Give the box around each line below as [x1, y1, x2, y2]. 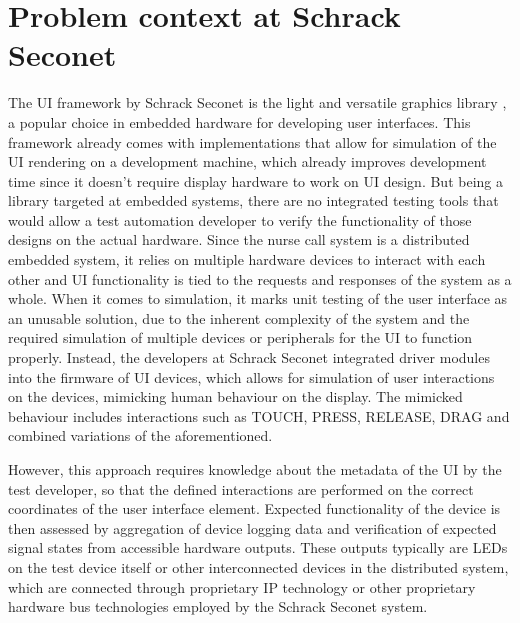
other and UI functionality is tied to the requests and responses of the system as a [8, 268, 512, 289]
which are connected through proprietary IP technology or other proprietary [8, 576, 476, 597]
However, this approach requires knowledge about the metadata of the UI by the [8, 459, 502, 479]
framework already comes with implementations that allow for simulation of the [8, 131, 497, 152]
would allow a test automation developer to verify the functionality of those [8, 209, 472, 230]
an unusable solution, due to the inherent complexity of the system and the [8, 307, 470, 328]
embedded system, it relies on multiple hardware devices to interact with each [8, 249, 486, 270]
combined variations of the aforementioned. [8, 425, 273, 446]
